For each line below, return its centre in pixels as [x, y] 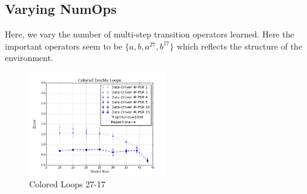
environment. [29, 58]
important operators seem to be [64, 46]
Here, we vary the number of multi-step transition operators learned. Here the [150, 34]
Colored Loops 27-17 [67, 183]
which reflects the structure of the [239, 46]
